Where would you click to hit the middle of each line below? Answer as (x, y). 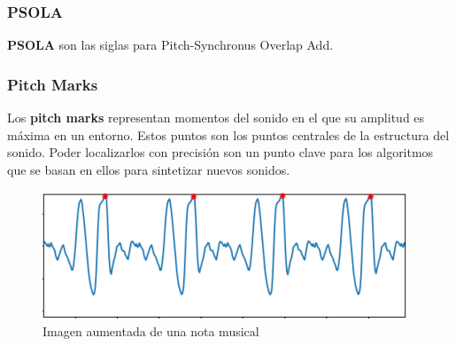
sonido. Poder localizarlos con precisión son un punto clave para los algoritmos (220, 152)
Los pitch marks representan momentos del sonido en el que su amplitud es (216, 118)
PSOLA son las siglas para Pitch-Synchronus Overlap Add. (170, 45)
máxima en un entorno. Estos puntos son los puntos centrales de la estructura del (228, 134)
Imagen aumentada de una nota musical (151, 331)
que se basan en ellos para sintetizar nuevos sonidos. (149, 169)
